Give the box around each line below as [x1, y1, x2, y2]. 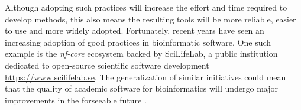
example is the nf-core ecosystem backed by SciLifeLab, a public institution [5, 47, 278, 60]
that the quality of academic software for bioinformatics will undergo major [5, 82, 278, 95]
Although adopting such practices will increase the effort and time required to [5, 1, 287, 13]
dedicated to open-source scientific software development [5, 59, 209, 71]
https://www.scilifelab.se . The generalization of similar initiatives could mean [5, 70, 286, 83]
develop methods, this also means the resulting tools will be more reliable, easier [5, 12, 296, 25]
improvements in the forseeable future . [5, 93, 147, 106]
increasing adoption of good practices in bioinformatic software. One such [5, 35, 271, 48]
